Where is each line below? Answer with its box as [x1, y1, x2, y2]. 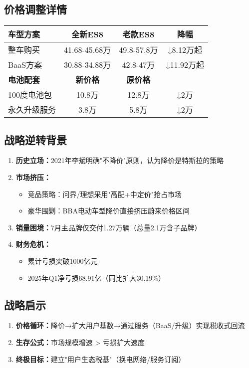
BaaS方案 [8, 59, 42, 71]
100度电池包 [8, 89, 52, 101]
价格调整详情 [4, 1, 67, 17]
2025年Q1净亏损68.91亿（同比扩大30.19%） [27, 272, 165, 283]
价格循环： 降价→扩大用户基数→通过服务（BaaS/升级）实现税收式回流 [15, 320, 245, 331]
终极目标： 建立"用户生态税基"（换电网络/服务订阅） [15, 354, 186, 364]
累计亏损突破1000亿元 [27, 255, 98, 266]
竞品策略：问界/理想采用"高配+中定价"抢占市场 [27, 188, 182, 199]
